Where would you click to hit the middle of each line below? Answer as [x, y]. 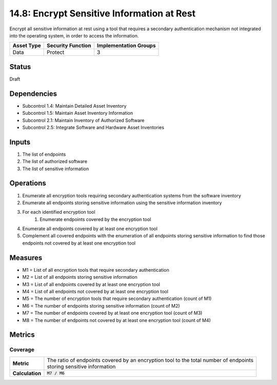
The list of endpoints [44, 154]
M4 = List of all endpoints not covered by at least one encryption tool [95, 291]
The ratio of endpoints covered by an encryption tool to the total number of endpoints [150, 360]
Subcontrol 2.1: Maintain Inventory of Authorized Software [83, 120]
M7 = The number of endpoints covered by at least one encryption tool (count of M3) [112, 313]
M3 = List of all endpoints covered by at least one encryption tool [91, 284]
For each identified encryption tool [59, 212]
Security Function [69, 46]
